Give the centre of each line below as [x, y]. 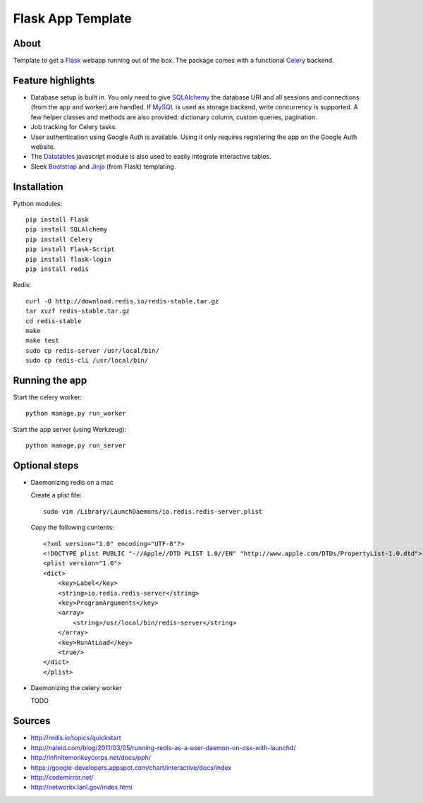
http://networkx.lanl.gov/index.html [81, 787]
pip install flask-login [68, 259]
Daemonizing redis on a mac [72, 483]
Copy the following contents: [72, 527]
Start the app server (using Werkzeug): [70, 429]
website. [43, 146]
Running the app [50, 380]
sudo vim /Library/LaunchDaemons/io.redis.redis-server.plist [153, 511]
